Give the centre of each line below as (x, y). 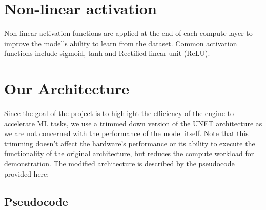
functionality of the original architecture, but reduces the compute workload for (129, 153)
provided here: (27, 173)
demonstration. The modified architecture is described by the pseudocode (119, 163)
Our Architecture (67, 89)
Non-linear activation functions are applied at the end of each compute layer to (128, 33)
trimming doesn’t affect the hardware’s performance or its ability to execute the (130, 143)
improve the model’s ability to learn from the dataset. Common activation (121, 43)
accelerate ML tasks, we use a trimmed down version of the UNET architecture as (133, 123)
